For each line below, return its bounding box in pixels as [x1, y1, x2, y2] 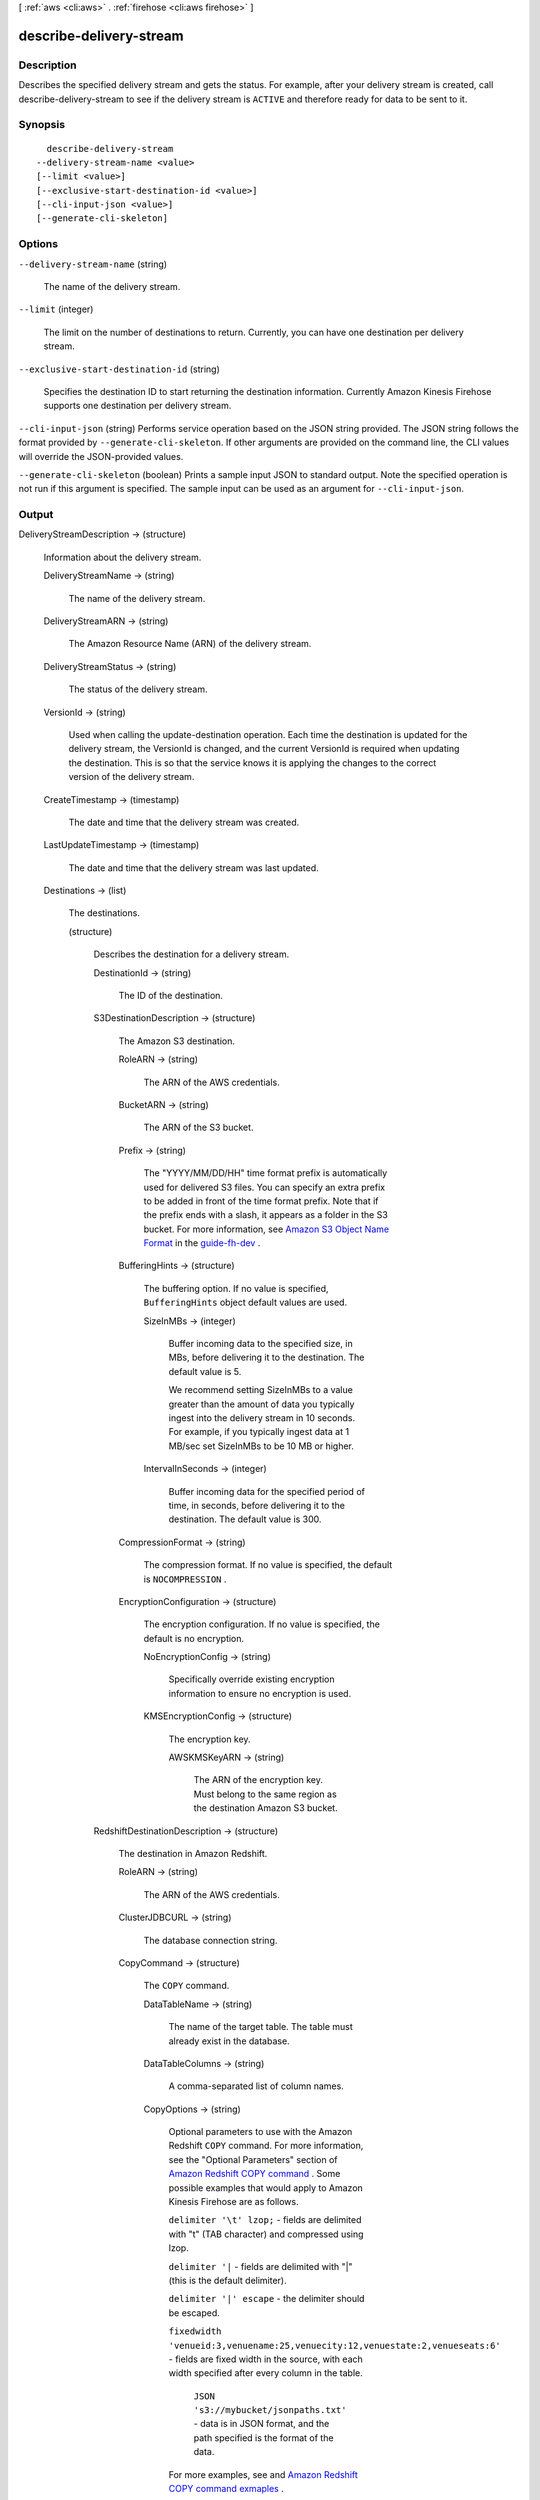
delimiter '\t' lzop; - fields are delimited [168, 2214, 362, 2226]
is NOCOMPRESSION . [143, 1573, 227, 1585]
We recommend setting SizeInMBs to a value [168, 1384, 354, 1396]
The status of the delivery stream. [68, 683, 209, 695]
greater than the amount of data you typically [168, 1398, 355, 1410]
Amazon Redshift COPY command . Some [168, 2168, 341, 2180]
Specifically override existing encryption [168, 1673, 335, 1685]
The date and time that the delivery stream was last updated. [68, 861, 319, 874]
